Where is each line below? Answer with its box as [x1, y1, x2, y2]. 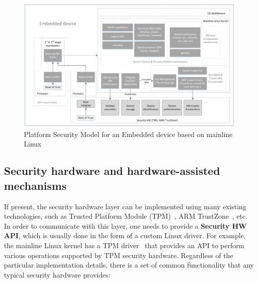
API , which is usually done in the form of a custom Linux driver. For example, [4, 230, 246, 241]
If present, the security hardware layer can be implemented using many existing [4, 201, 247, 211]
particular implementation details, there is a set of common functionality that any [4, 260, 254, 270]
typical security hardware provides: [4, 269, 110, 280]
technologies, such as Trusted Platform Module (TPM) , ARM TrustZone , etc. [4, 211, 248, 221]
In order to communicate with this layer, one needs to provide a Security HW [4, 220, 247, 231]
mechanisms [4, 177, 67, 193]
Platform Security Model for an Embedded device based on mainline [24, 129, 233, 139]
